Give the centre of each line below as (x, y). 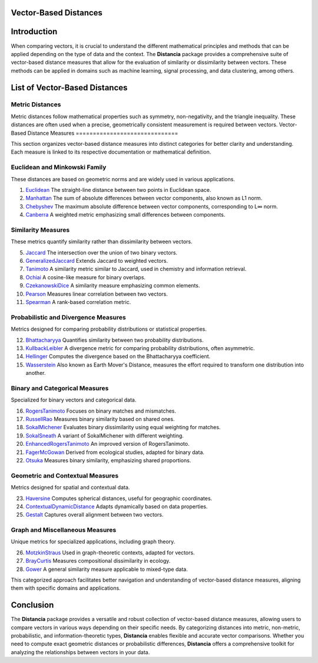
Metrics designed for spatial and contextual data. (70, 488)
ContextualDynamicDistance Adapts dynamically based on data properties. (117, 506)
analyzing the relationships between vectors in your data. (80, 652)
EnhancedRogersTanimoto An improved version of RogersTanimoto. (107, 444)
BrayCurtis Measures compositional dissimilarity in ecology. (98, 561)
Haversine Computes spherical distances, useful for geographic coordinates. (119, 498)
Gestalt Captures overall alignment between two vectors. (95, 515)
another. (36, 373)
